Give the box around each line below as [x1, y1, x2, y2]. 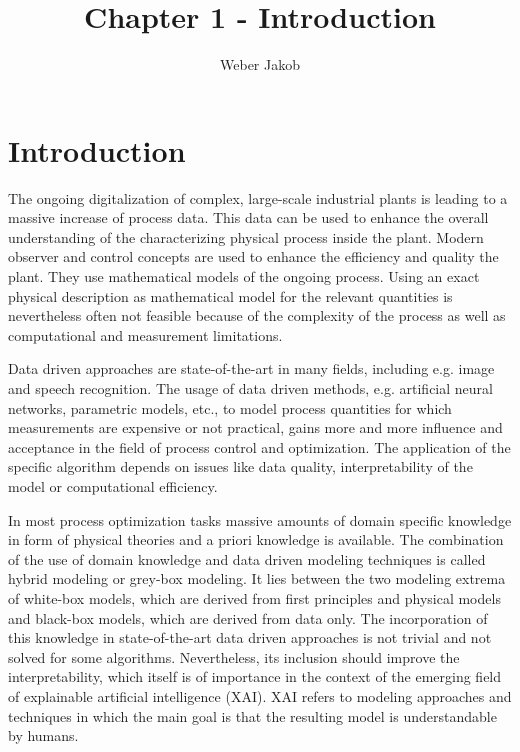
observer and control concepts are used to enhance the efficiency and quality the [8, 246, 499, 267]
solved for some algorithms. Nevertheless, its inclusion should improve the [8, 646, 460, 667]
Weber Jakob [220, 54, 300, 75]
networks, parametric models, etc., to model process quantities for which [8, 397, 452, 418]
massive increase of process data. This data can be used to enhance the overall [8, 207, 489, 228]
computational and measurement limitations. [8, 324, 283, 345]
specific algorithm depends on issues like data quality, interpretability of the [8, 456, 473, 477]
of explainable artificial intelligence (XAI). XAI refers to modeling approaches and [8, 685, 512, 706]
